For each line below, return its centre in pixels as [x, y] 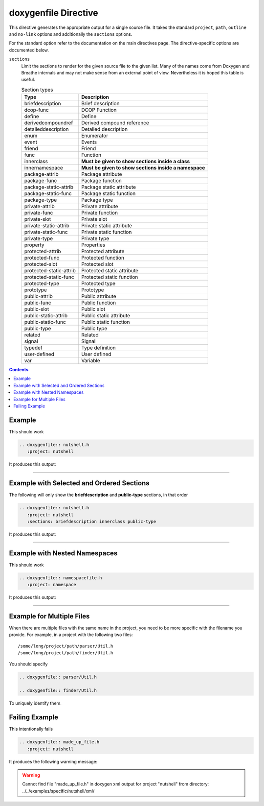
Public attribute [99, 296]
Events [89, 142]
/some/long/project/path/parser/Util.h [66, 646]
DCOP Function [99, 110]
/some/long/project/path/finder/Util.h [66, 653]
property [34, 245]
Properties [93, 245]
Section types [37, 90]
